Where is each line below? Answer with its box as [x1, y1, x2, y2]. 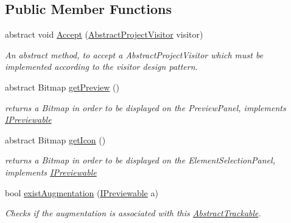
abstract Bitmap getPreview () [5, 80, 119, 93]
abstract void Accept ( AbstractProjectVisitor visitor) [5, 28, 203, 41]
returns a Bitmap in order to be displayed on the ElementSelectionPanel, [5, 154, 275, 166]
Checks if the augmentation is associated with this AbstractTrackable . [5, 207, 261, 219]
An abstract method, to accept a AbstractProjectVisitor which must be [5, 48, 264, 61]
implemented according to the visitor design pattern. [5, 60, 198, 73]
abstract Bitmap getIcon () [5, 133, 106, 146]
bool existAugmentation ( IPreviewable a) [5, 186, 158, 199]
